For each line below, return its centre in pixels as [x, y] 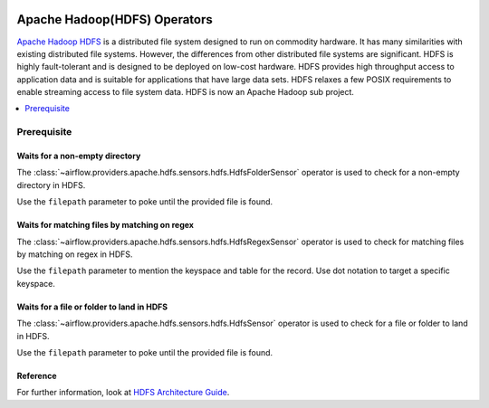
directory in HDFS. [51, 185]
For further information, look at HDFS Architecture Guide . [123, 393]
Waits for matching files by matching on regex [105, 225]
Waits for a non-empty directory [79, 156]
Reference [37, 375]
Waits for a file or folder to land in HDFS [92, 307]
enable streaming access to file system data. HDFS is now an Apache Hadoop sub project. [186, 92]
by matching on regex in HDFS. [75, 254]
